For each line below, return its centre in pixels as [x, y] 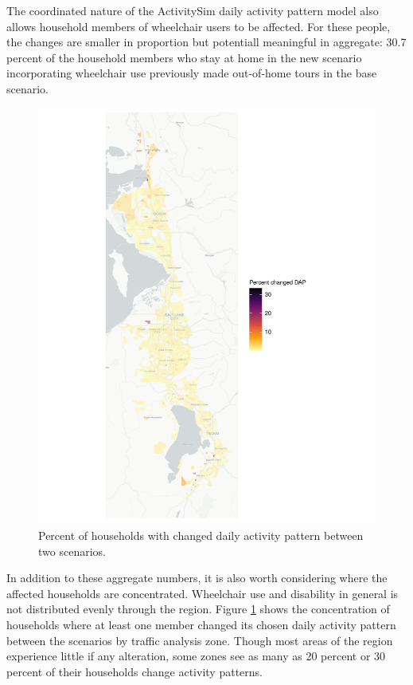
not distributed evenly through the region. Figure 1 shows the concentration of [198, 609]
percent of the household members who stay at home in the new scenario [184, 57]
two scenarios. [72, 551]
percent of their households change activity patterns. [134, 671]
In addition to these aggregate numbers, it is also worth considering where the [197, 578]
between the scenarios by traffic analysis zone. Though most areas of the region [200, 640]
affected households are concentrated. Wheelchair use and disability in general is [203, 593]
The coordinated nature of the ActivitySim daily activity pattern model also [193, 10]
